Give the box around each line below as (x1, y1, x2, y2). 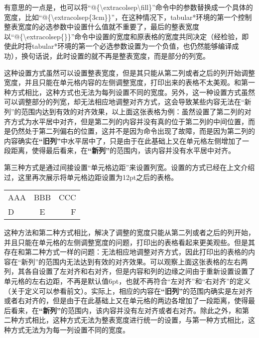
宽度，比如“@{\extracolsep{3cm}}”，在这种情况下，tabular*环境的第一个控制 (4, 11, 252, 22)
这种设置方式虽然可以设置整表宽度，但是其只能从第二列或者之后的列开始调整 (4, 67, 255, 78)
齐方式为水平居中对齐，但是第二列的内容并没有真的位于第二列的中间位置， (4, 116, 248, 126)
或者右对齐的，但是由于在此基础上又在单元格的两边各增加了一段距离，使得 (4, 295, 248, 306)
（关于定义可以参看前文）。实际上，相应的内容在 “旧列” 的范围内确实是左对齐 (4, 285, 253, 296)
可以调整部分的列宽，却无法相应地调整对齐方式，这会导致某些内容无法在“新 (4, 96, 252, 107)
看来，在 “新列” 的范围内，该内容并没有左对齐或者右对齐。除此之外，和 (10, 305, 242, 315)
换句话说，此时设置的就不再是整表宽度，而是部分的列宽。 (21, 50, 210, 61)
